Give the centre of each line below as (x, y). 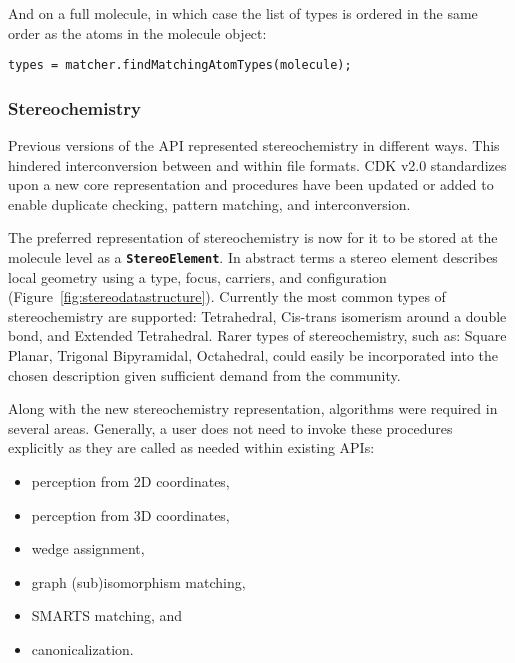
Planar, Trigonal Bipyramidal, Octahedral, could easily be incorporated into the (253, 355)
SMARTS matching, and (107, 615)
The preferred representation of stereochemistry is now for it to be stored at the (253, 237)
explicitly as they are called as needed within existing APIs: (191, 447)
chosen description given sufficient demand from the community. (204, 374)
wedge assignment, (88, 548)
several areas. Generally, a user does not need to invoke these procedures (230, 427)
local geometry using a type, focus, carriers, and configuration (197, 276)
